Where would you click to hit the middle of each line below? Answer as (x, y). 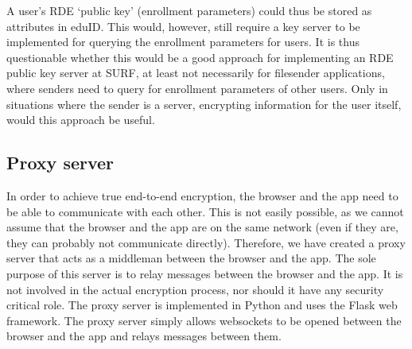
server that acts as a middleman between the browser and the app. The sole (191, 258)
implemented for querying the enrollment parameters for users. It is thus (183, 42)
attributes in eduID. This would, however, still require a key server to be (183, 26)
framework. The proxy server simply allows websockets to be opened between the (204, 320)
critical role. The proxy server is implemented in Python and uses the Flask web (202, 305)
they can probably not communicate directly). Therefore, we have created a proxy (206, 242)
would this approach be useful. (81, 120)
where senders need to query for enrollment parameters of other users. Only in (197, 88)
